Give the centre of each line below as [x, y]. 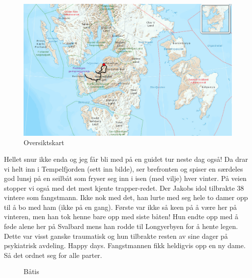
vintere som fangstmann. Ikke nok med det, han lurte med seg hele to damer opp [126, 197]
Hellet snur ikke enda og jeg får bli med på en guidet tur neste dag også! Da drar [126, 159]
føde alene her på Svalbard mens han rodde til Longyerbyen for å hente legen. [121, 226]
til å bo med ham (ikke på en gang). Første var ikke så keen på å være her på [121, 207]
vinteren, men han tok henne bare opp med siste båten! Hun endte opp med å [121, 216]
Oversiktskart [44, 142]
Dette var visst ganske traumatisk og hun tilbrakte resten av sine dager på [116, 236]
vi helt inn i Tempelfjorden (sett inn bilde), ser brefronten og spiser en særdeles [124, 168]
